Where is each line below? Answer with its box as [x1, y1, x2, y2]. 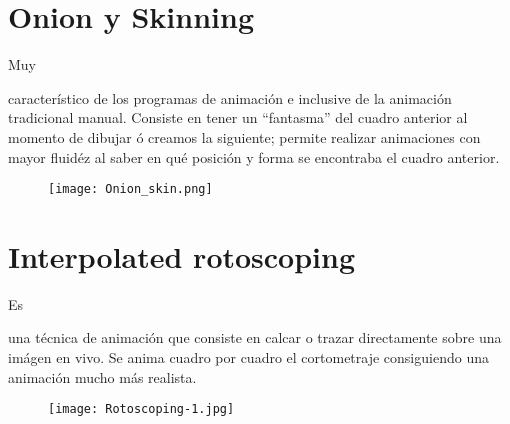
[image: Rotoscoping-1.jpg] [48, 402, 235, 417]
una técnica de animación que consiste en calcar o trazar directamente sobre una [8, 327, 502, 348]
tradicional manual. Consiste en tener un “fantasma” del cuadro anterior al [8, 107, 468, 128]
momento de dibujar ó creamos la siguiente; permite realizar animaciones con [8, 126, 481, 147]
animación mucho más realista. [8, 366, 197, 387]
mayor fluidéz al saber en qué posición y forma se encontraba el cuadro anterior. [8, 146, 500, 167]
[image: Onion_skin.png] [48, 182, 213, 197]
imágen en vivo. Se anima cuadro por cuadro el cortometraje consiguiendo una [8, 347, 489, 368]
